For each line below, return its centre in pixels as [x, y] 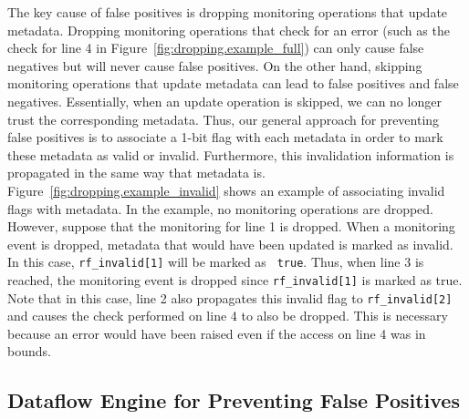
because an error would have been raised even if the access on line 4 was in [217, 333]
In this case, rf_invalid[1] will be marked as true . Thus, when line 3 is [216, 262]
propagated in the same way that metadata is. [136, 173]
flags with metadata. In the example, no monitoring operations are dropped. [221, 208]
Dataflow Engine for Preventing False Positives [234, 400]
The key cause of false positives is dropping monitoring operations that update [228, 12]
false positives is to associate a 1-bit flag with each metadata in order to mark [225, 137]
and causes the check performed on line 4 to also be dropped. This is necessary [228, 316]
